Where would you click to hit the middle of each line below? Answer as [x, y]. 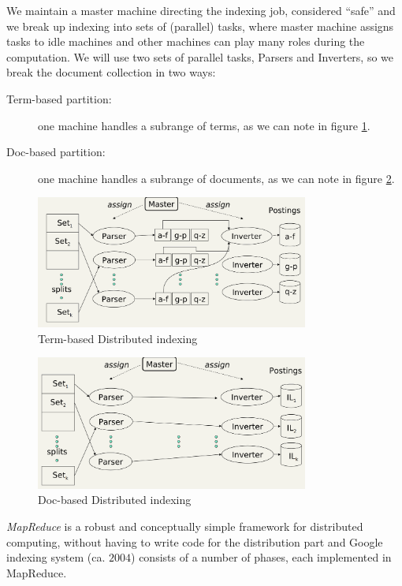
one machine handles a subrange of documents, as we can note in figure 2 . [216, 178]
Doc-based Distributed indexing [115, 500]
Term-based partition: [59, 98]
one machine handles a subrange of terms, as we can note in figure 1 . [204, 125]
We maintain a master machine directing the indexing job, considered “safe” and [201, 10]
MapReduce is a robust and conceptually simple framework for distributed [185, 526]
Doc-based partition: [56, 152]
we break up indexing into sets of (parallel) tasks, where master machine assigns [200, 26]
